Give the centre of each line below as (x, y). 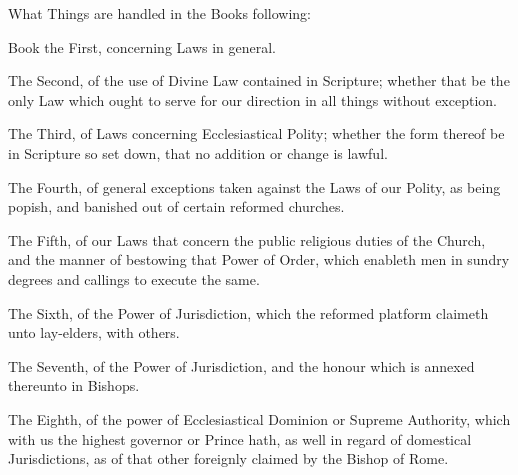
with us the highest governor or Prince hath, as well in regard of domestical (240, 438)
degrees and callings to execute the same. (134, 278)
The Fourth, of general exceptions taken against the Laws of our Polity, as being (254, 186)
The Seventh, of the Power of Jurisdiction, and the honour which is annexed (241, 365)
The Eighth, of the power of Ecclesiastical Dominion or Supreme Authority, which (259, 418)
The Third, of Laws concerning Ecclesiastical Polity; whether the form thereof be (256, 133)
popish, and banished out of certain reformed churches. (176, 206)
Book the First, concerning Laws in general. (142, 46)
